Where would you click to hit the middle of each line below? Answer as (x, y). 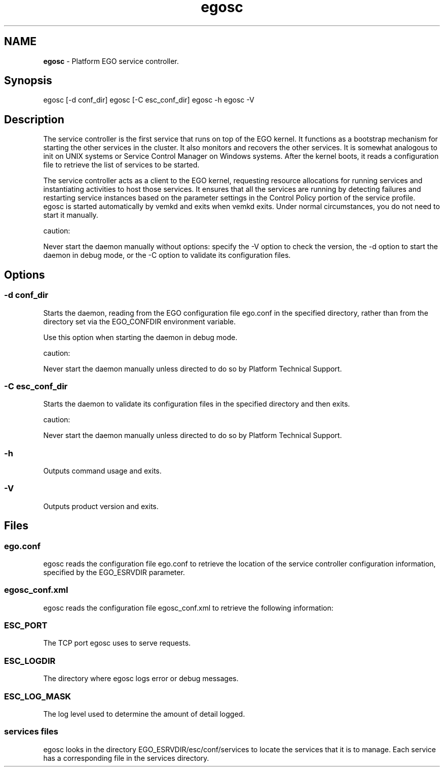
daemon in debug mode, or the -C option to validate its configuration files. (167, 255)
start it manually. (71, 215)
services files (31, 732)
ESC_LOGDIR (30, 661)
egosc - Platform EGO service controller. (111, 61)
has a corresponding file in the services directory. (126, 758)
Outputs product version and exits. (101, 506)
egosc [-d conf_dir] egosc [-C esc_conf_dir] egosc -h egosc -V (149, 100)
